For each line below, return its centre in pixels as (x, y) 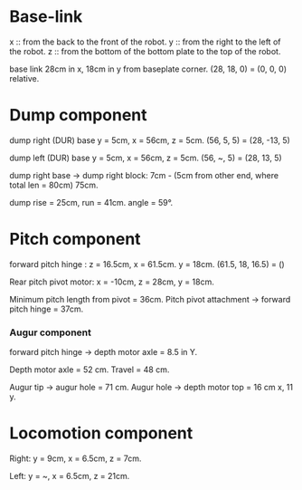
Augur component (51, 332)
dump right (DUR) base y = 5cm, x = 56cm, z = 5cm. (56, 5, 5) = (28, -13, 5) (150, 140)
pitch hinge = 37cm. (47, 309)
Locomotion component (101, 433)
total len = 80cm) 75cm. (54, 185)
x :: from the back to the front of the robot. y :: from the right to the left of (145, 42)
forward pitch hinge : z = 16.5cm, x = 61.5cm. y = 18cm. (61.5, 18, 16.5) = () (147, 264)
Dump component (78, 115)
